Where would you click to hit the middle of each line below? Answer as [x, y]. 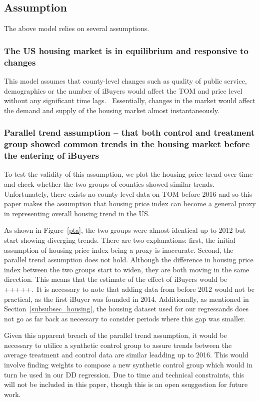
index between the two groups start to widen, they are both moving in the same [127, 269]
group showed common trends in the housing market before [127, 144]
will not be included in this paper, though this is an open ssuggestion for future [126, 384]
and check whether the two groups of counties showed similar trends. [109, 183]
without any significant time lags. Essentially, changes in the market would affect [130, 100]
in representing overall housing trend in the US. [77, 213]
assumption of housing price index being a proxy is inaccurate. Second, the [119, 250]
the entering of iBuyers [51, 155]
